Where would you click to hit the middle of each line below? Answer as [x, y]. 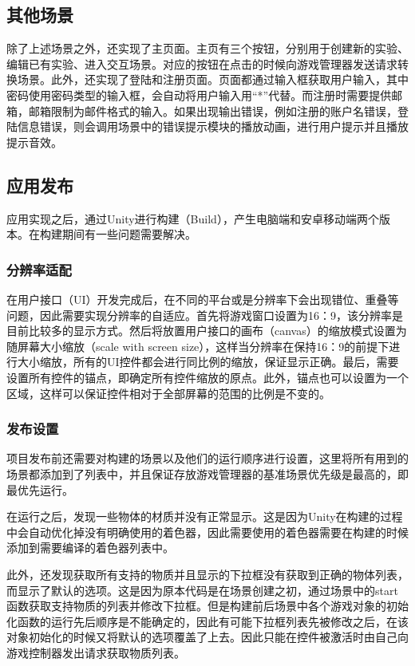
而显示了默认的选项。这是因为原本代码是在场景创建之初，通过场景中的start [202, 590]
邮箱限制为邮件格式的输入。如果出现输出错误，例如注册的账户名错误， [213, 110]
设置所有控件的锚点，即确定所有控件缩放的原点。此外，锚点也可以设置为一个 [207, 377]
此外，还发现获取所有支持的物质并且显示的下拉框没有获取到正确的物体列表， [207, 574]
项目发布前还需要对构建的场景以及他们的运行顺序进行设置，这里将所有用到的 [207, 458]
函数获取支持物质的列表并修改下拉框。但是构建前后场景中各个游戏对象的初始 [207, 606]
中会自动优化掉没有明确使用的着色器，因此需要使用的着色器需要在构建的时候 [207, 532]
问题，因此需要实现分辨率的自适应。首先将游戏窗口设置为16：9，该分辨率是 [205, 315]
